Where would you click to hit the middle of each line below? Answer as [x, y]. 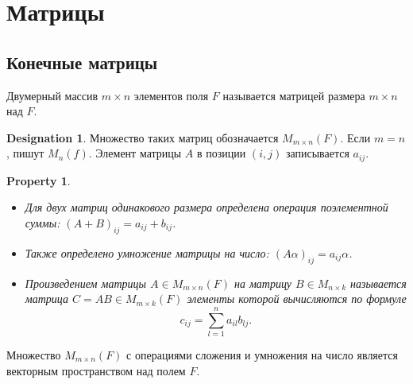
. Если [355, 137]
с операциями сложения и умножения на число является [262, 354]
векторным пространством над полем [96, 370]
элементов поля [171, 95]
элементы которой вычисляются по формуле [297, 299]
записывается [317, 153]
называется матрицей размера [294, 95]
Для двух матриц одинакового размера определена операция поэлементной [206, 207]
